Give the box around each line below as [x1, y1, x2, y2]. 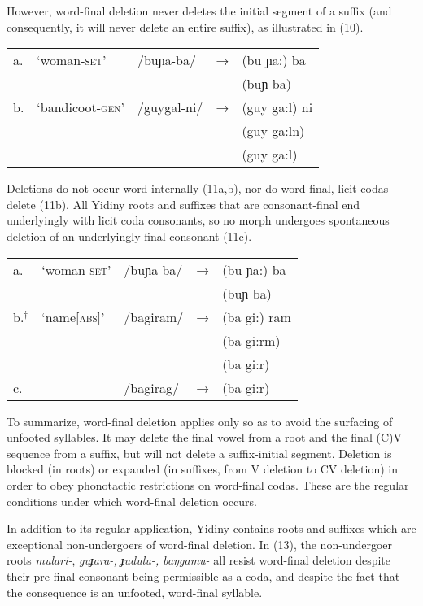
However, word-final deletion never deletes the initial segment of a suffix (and [7, 2, 392, 19]
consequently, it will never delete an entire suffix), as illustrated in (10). [7, 18, 364, 35]
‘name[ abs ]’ [41, 307, 105, 326]
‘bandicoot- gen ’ [37, 98, 124, 117]
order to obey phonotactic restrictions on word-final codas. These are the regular [7, 476, 409, 493]
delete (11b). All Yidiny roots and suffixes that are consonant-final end [7, 195, 360, 212]
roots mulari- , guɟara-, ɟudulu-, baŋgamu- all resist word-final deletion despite [7, 552, 390, 569]
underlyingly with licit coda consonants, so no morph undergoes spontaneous [7, 211, 390, 229]
